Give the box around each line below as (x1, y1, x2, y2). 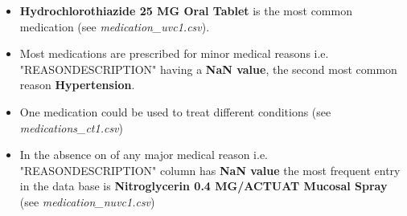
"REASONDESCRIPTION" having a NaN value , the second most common (19, 60, 397, 77)
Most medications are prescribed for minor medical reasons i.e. (19, 45, 329, 62)
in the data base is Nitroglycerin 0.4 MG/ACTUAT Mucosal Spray (19, 177, 388, 194)
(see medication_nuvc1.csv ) (19, 193, 155, 210)
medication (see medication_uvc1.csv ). (19, 18, 210, 35)
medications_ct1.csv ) (19, 119, 124, 136)
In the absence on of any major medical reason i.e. (19, 146, 269, 163)
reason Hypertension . (19, 76, 135, 93)
